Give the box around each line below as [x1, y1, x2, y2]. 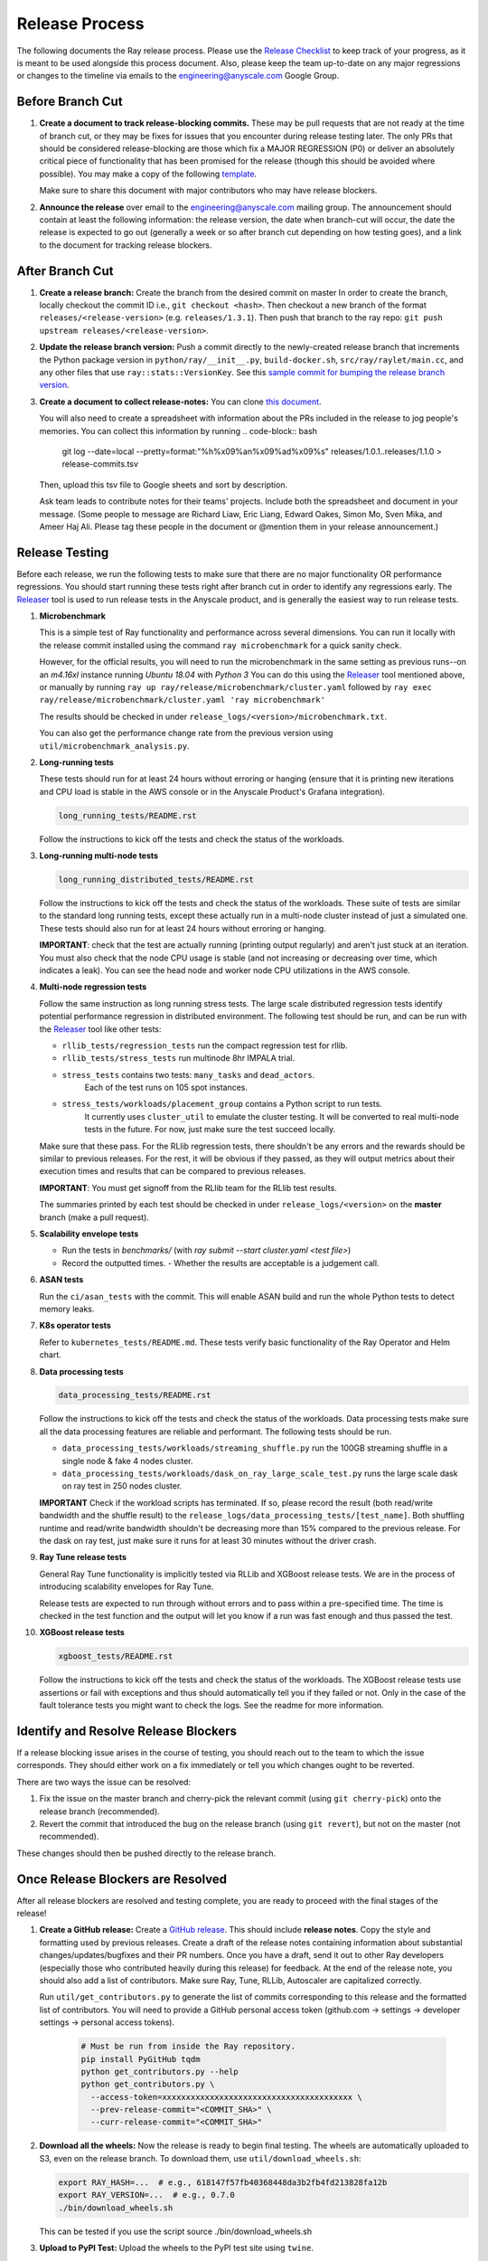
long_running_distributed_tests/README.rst [58, 875, 255, 885]
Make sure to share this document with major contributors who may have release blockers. [39, 185, 378, 196]
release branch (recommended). [39, 1805, 160, 1817]
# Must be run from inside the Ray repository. [80, 2041, 296, 2052]
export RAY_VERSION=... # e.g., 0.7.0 [58, 2190, 235, 2200]
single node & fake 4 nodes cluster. [61, 1455, 193, 1466]
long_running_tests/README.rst [58, 810, 198, 820]
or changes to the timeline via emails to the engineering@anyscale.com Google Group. [16, 71, 340, 81]
